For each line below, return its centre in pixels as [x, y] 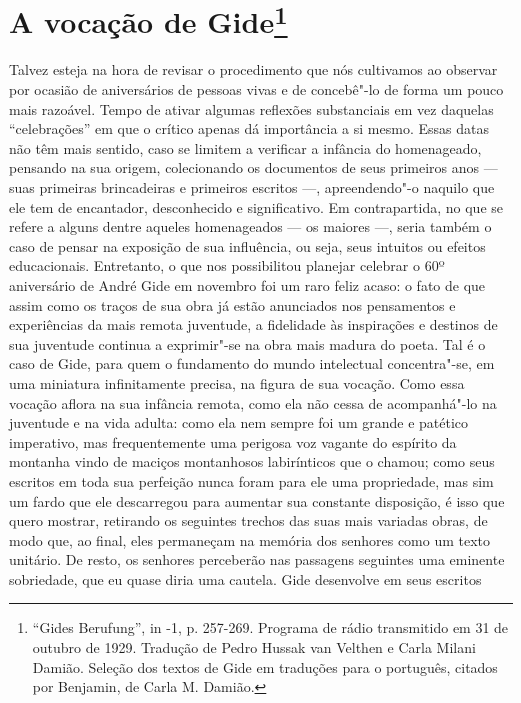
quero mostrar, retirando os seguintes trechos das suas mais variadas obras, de [248, 520]
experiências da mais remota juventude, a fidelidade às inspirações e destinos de [253, 324]
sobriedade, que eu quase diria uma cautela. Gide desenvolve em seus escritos [245, 578]
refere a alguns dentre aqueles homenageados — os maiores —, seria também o [250, 226]
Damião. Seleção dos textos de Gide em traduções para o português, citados [265, 666]
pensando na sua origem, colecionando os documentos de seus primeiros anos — [253, 167]
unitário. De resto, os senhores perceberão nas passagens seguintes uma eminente [257, 559]
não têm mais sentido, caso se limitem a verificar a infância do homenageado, [245, 147]
